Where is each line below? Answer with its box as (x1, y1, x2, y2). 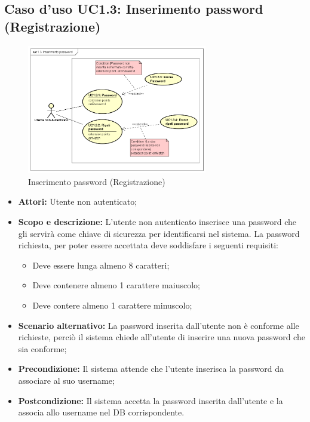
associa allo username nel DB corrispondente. (18, 406, 185, 418)
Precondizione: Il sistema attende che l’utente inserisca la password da (18, 362, 284, 375)
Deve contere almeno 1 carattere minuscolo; (32, 299, 192, 312)
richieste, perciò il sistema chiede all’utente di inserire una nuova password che (18, 331, 305, 343)
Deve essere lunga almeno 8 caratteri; (32, 258, 170, 271)
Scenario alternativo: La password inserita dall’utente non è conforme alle (18, 319, 299, 331)
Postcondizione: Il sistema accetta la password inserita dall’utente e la (18, 394, 283, 406)
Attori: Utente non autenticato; (18, 195, 137, 208)
